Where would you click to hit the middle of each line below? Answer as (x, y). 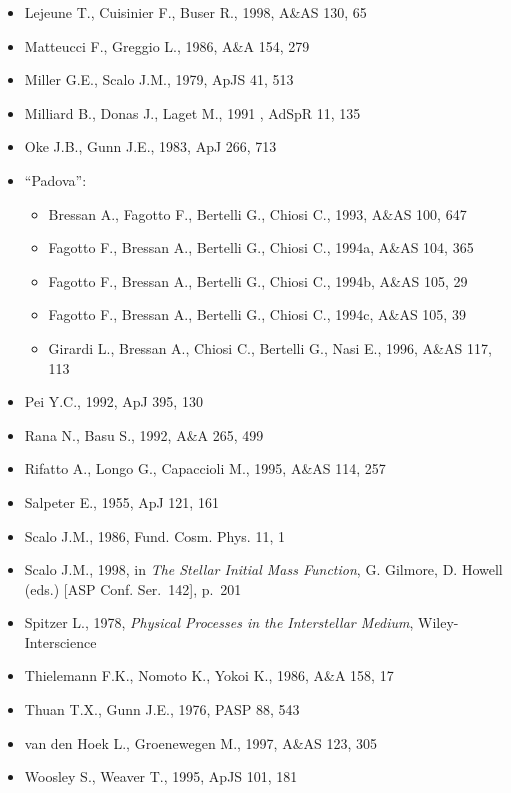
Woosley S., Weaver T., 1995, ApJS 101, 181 (161, 776)
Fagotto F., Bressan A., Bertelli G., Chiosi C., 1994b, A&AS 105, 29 (258, 280)
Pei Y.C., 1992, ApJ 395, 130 (113, 401)
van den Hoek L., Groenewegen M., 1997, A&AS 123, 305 (201, 742)
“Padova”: (55, 179)
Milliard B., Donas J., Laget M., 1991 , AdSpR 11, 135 (192, 112)
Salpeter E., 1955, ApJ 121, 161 (121, 501)
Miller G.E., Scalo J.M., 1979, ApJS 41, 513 (159, 79)
